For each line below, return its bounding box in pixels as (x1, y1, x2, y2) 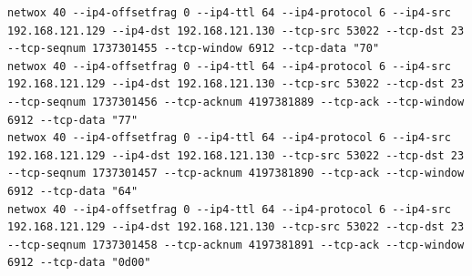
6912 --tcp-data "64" (7, 184, 139, 198)
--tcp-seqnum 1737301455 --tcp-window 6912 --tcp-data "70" (7, 42, 380, 56)
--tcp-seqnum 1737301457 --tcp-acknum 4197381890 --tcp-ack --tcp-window (7, 167, 465, 180)
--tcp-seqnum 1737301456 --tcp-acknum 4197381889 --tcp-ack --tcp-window (7, 95, 465, 108)
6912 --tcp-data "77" (7, 113, 139, 127)
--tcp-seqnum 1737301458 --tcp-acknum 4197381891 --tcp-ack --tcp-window (7, 238, 465, 251)
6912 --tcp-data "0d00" (7, 256, 151, 270)
